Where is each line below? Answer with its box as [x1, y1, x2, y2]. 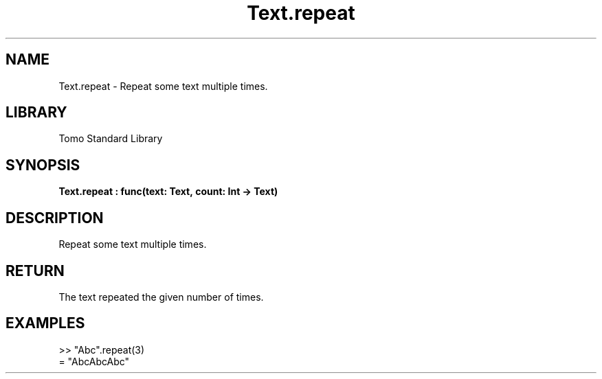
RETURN [5, 262, 65, 279]
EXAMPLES [5, 314, 85, 332]
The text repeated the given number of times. [58, 290, 264, 303]
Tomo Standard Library [58, 133, 163, 145]
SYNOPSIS [5, 156, 80, 174]
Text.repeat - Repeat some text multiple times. [58, 80, 268, 92]
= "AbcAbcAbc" [58, 355, 130, 367]
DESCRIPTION [5, 209, 104, 227]
